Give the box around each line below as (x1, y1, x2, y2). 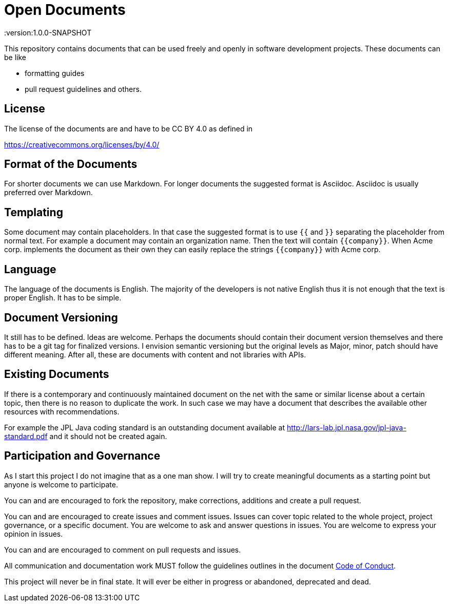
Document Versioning (4, 311, 118, 324)
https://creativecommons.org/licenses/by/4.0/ (4, 140, 160, 149)
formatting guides (25, 68, 85, 78)
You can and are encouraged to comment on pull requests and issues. (4, 545, 241, 554)
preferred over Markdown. (4, 188, 93, 197)
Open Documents (4, 1, 126, 18)
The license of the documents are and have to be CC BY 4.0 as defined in (4, 124, 253, 133)
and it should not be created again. (49, 431, 167, 441)
